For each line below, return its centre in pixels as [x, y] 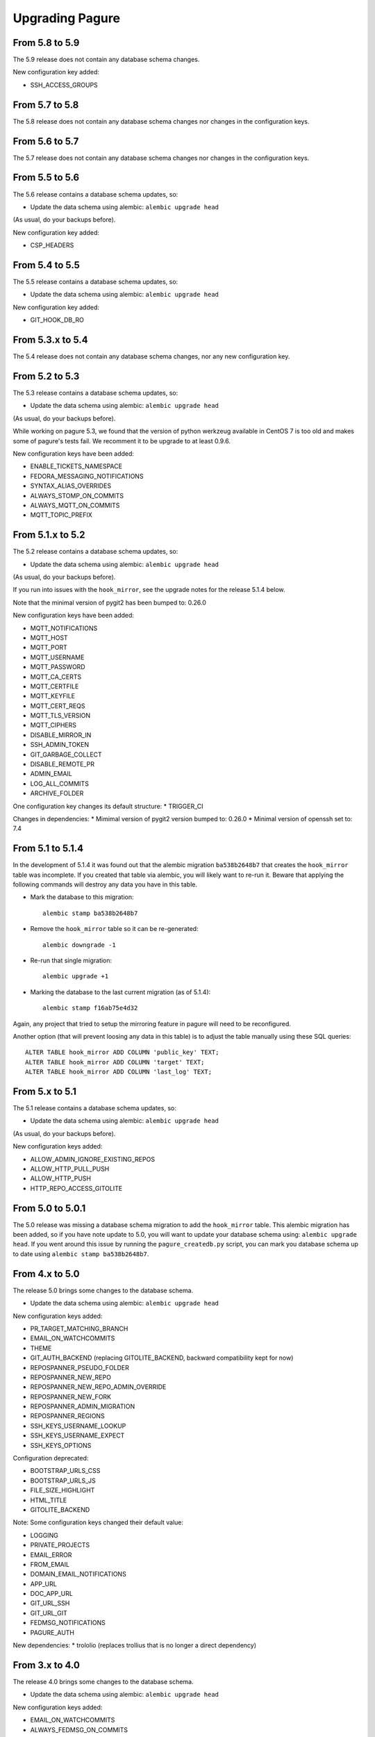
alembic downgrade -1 [79, 945]
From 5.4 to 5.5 [46, 265]
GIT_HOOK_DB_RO [57, 320]
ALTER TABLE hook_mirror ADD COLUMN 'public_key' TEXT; [122, 1052]
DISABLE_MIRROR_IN [61, 735]
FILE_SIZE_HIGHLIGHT [62, 1490]
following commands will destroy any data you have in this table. [105, 884]
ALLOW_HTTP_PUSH [61, 1178]
